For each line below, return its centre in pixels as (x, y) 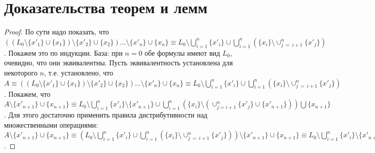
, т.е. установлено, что (79, 72)
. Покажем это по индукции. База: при (63, 52)
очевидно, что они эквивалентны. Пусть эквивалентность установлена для (119, 63)
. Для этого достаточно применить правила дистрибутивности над (106, 115)
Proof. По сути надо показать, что (57, 32)
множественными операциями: (51, 124)
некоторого (21, 72)
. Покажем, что (27, 93)
